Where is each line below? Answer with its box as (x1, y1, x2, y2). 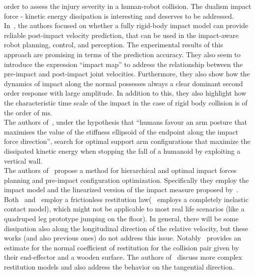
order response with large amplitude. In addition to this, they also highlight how (4, 88, 247, 98)
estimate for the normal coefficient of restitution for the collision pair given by (4, 242, 239, 252)
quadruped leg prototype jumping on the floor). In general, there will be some (4, 213, 239, 224)
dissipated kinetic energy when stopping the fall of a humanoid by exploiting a (4, 145, 240, 156)
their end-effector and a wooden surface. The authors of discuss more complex (4, 252, 242, 262)
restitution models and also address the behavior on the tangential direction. (4, 262, 235, 272)
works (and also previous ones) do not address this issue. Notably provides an (4, 233, 241, 243)
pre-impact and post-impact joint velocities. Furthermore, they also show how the (4, 69, 250, 79)
